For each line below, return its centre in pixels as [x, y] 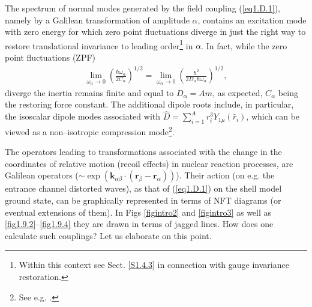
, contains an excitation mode [252, 20]
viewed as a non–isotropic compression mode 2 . [90, 130]
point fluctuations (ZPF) [50, 57]
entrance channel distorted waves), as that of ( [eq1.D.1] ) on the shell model [143, 188]
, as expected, [238, 92]
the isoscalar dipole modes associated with [83, 116]
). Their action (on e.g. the [225, 175]
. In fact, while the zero [244, 45]
